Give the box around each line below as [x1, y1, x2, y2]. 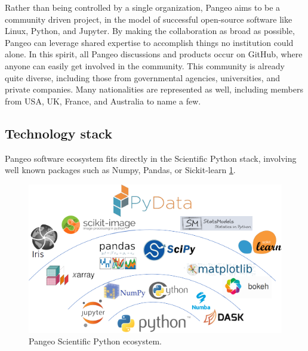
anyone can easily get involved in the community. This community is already [5, 59, 285, 72]
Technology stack [5, 124, 112, 142]
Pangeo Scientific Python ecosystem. [29, 335, 162, 347]
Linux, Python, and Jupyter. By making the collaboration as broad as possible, [5, 24, 295, 37]
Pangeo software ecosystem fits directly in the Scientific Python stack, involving [5, 152, 297, 164]
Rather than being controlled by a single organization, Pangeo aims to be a [5, 1, 281, 13]
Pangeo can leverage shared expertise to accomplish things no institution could [5, 36, 294, 48]
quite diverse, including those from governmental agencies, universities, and [5, 71, 280, 84]
